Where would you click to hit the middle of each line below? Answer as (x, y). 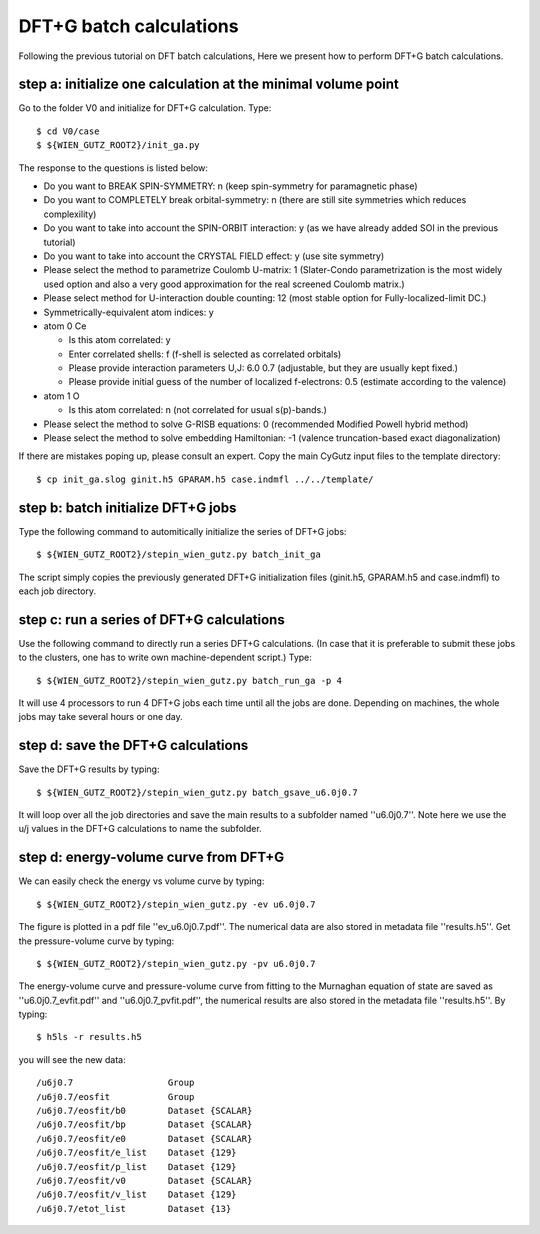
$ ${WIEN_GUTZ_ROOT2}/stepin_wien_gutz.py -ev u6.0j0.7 (176, 904)
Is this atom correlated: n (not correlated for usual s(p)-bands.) (197, 410)
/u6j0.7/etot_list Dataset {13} (134, 1208)
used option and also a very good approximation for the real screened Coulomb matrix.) (224, 284)
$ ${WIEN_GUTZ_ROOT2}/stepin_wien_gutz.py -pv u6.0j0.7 (176, 963)
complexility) (70, 214)
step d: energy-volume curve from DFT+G (151, 857)
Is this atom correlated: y (119, 340)
